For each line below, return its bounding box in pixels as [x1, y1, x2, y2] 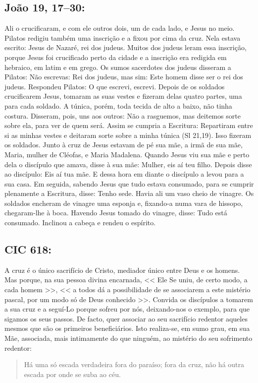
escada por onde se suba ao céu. [24, 369, 121, 379]
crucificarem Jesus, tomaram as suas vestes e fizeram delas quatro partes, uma [4, 91, 242, 101]
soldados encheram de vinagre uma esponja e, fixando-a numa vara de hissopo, [4, 197, 243, 208]
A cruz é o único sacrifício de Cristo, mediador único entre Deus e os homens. [4, 264, 240, 275]
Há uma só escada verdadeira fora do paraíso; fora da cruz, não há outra [24, 359, 245, 370]
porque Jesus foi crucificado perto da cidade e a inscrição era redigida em [4, 52, 227, 62]
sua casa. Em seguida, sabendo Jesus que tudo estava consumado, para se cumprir [4, 178, 254, 189]
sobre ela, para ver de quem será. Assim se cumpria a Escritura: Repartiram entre [4, 120, 253, 130]
